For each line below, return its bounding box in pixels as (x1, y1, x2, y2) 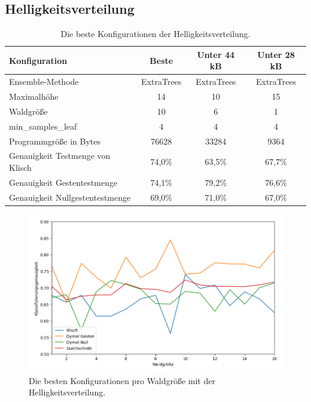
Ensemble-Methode (9, 75, 79, 88)
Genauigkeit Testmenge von (9, 149, 111, 162)
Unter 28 (257, 48, 295, 60)
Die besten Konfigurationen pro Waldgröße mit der (29, 374, 215, 386)
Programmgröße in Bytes (9, 134, 101, 147)
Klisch (9, 161, 32, 174)
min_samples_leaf (9, 119, 77, 132)
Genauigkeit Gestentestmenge (9, 176, 118, 188)
